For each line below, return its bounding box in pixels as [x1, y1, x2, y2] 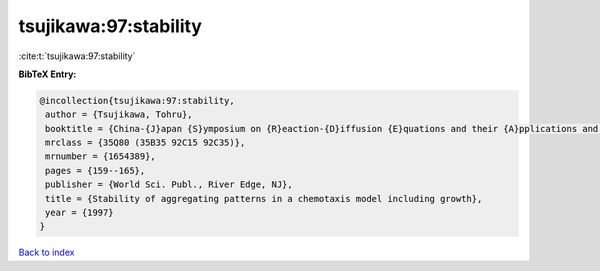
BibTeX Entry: [18, 68, 77, 80]
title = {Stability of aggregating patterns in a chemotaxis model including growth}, [45, 193, 483, 204]
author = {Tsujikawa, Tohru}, [45, 109, 194, 120]
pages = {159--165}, [45, 165, 146, 176]
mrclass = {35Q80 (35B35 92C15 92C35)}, [45, 137, 246, 149]
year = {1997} [45, 207, 114, 219]
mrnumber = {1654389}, [45, 151, 157, 162]
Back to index [18, 246, 75, 259]
